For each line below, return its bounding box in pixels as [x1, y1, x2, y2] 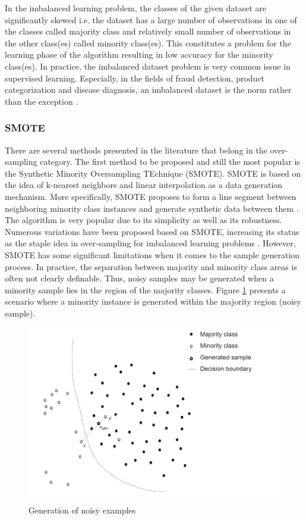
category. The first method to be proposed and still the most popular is [40, 155, 300, 168]
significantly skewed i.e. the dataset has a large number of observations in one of [5, 13, 297, 26]
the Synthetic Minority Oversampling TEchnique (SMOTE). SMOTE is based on [5, 167, 301, 179]
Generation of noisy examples [29, 503, 136, 516]
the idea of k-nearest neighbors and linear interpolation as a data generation [5, 178, 283, 191]
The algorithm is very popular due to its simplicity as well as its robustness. [5, 214, 282, 226]
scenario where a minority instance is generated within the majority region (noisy [5, 295, 301, 308]
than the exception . [5, 95, 78, 107]
